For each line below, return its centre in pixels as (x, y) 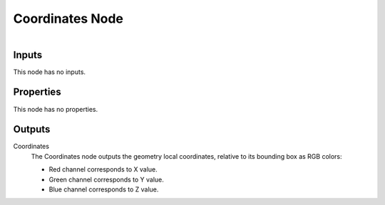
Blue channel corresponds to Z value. (104, 189)
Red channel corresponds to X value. (103, 169)
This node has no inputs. (49, 72)
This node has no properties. (56, 109)
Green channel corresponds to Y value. (106, 179)
